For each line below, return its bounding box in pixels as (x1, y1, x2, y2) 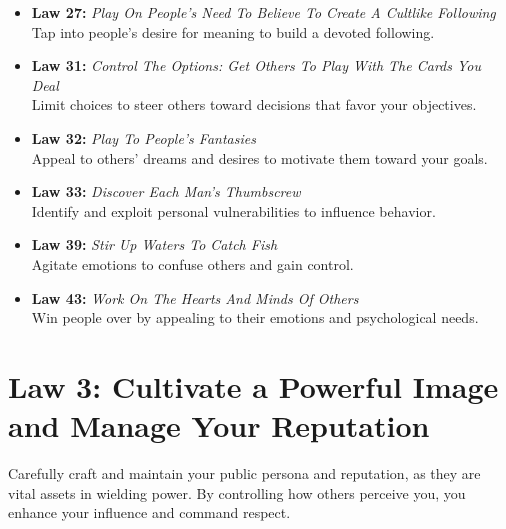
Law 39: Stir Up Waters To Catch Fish (31, 234, 278, 255)
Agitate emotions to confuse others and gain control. (31, 253, 354, 274)
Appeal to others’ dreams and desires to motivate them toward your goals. (31, 147, 488, 168)
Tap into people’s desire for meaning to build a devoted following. (31, 21, 435, 42)
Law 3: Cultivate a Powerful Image (8, 365, 499, 406)
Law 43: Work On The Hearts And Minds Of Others (31, 287, 359, 308)
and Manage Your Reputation (8, 405, 430, 446)
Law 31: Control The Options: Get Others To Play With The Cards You (31, 55, 481, 76)
